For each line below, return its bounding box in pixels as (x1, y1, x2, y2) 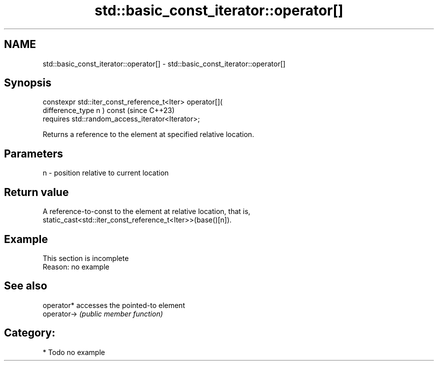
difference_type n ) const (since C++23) (42, 106, 174, 115)
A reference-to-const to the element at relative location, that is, (42, 207, 250, 216)
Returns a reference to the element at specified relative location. (42, 130, 254, 139)
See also (4, 279, 47, 292)
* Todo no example (42, 347, 105, 356)
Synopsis (4, 76, 51, 89)
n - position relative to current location (42, 168, 169, 177)
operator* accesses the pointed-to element (42, 300, 185, 309)
